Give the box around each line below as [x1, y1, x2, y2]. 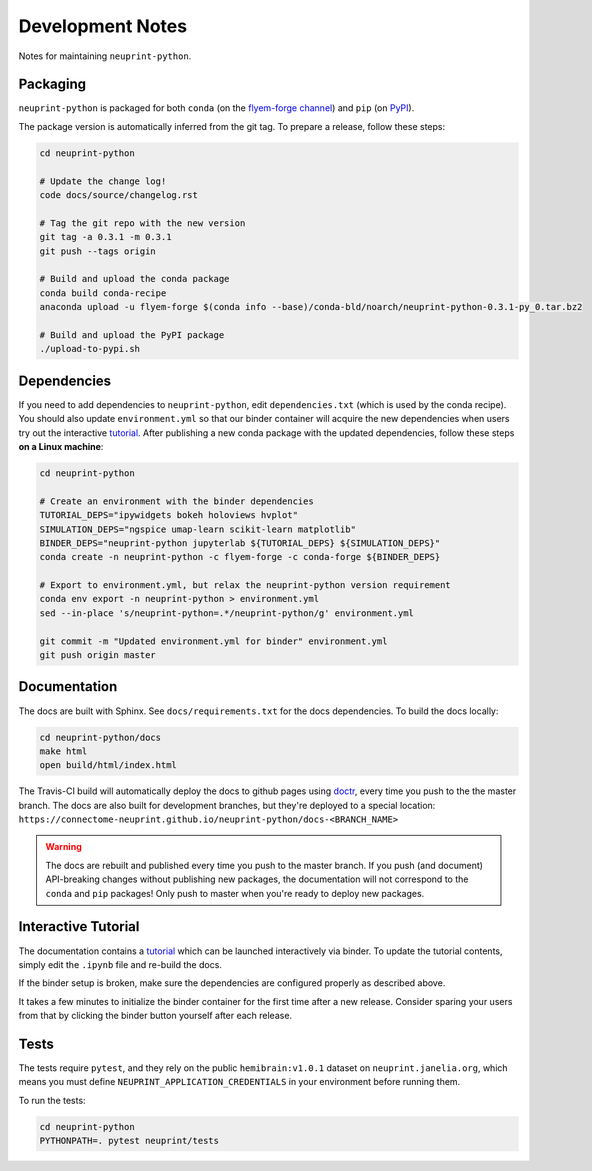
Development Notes [18, 15, 188, 37]
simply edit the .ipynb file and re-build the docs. [18, 958, 222, 970]
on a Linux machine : [18, 440, 104, 452]
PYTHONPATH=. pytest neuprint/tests [39, 1135, 220, 1147]
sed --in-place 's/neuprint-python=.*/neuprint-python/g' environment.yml [39, 607, 415, 619]
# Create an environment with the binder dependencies [39, 495, 314, 507]
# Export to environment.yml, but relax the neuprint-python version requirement [39, 580, 452, 591]
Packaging [18, 76, 87, 93]
